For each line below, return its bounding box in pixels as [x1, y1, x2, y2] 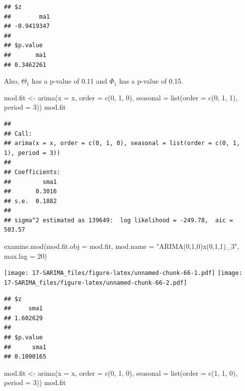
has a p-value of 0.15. [119, 76, 184, 86]
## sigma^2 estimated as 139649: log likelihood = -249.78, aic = [4, 216, 233, 224]
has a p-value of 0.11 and [31, 76, 107, 86]
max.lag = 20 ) [4, 250, 47, 261]
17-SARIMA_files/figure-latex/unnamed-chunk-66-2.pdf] [4, 279, 187, 286]
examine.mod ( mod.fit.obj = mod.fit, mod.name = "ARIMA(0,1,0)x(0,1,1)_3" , [4, 241, 239, 251]
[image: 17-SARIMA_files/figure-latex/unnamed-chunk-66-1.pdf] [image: [4, 270, 243, 277]
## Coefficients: [4, 168, 61, 176]
